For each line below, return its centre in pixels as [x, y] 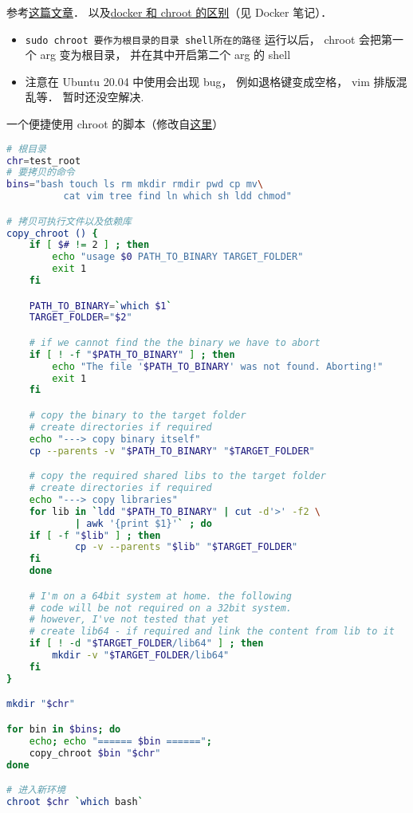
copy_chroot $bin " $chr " [95, 753]
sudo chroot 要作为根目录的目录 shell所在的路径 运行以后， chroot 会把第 [209, 39]
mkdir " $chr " [41, 704]
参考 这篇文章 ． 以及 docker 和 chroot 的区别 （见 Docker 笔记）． [169, 12]
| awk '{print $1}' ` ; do [143, 523]
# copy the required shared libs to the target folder [177, 476]
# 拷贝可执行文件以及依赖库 [69, 221]
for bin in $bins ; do [64, 729]
